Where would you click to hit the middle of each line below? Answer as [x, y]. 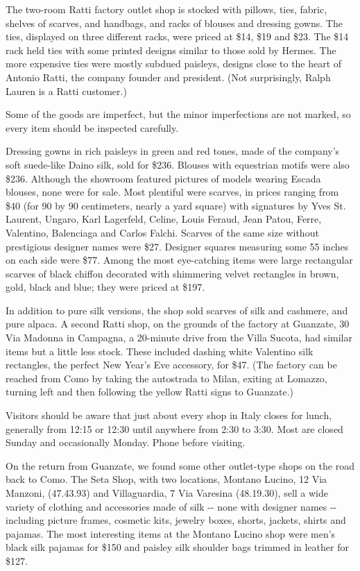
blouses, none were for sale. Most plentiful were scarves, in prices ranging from [172, 192]
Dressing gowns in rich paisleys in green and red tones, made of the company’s [173, 151]
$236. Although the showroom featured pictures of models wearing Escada [163, 178]
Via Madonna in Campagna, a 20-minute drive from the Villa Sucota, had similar [179, 338]
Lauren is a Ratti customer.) [66, 91]
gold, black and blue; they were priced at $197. [105, 287]
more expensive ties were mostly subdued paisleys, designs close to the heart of [174, 63]
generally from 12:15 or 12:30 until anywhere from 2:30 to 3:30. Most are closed [174, 428]
